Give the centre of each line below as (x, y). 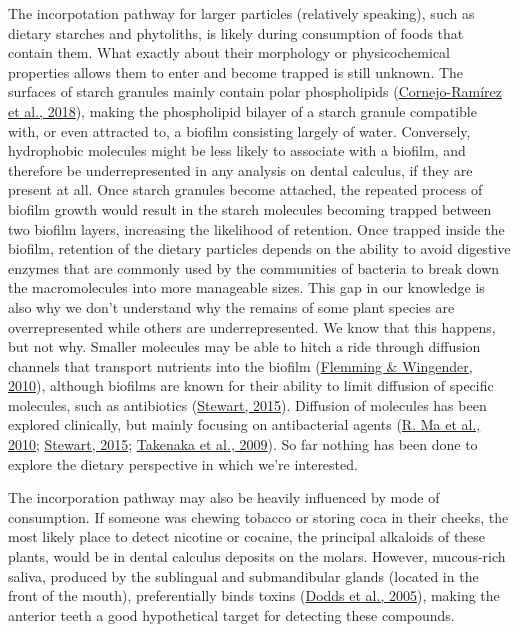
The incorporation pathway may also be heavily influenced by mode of (224, 497)
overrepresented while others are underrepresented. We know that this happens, (252, 326)
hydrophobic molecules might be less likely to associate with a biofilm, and (237, 150)
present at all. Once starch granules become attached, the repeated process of (245, 189)
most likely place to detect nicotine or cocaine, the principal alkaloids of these (247, 536)
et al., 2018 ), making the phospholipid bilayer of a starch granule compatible (242, 110)
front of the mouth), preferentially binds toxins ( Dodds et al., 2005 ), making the (254, 595)
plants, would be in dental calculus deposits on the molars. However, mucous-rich (257, 556)
